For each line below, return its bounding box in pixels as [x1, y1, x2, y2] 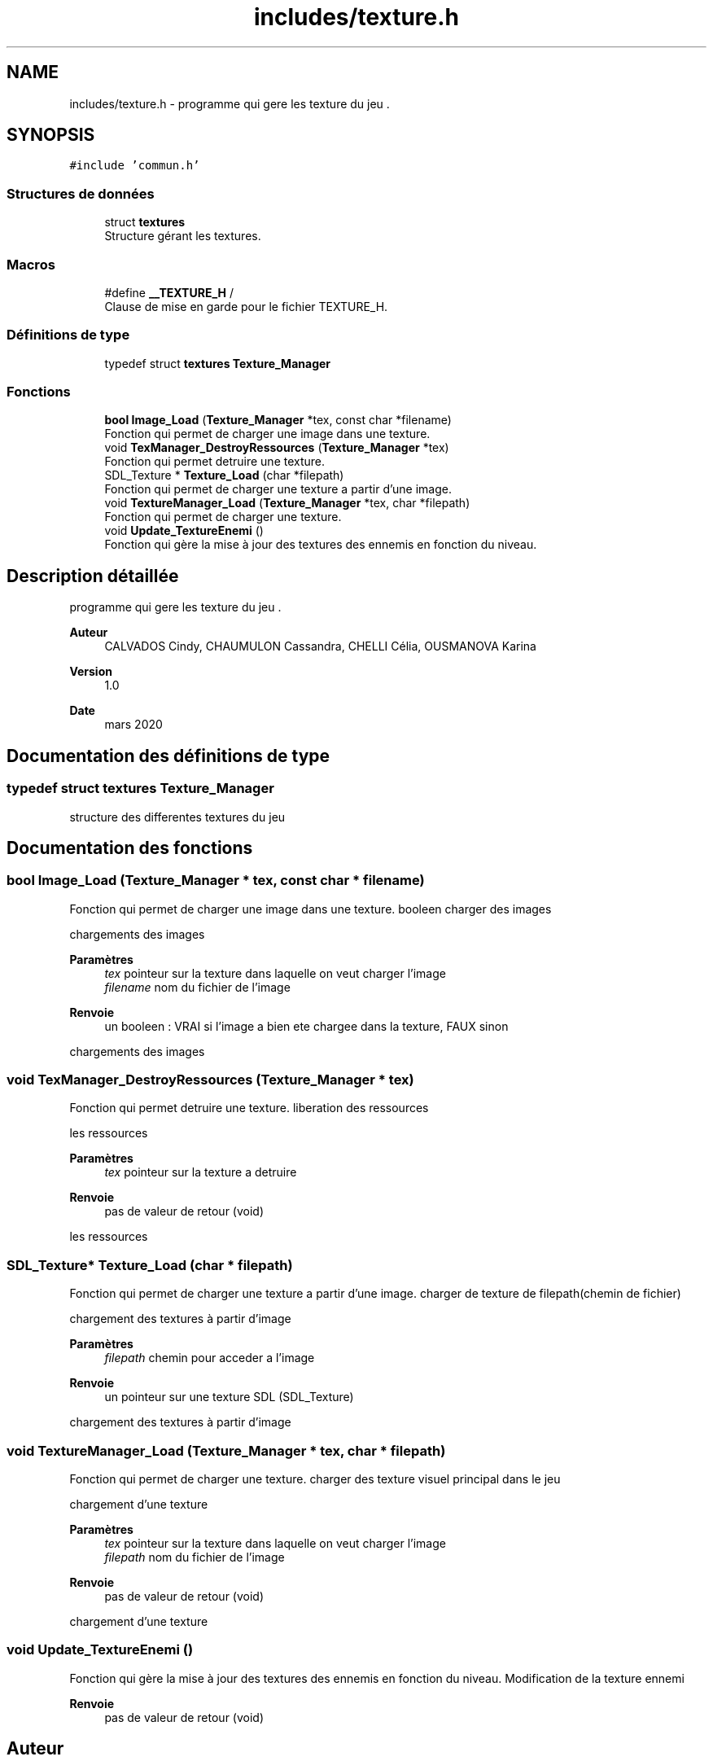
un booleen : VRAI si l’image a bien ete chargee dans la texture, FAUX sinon [104, 1018, 509, 1033]
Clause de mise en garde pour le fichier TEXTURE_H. [104, 299, 388, 313]
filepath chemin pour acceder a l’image [104, 1351, 315, 1365]
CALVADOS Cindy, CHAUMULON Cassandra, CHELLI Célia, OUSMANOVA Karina [104, 639, 536, 654]
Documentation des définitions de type [7, 745, 330, 766]
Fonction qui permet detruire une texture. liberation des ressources [69, 1101, 429, 1115]
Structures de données [7, 185, 155, 202]
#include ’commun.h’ [69, 159, 200, 173]
